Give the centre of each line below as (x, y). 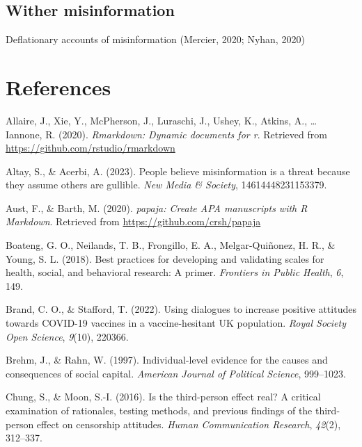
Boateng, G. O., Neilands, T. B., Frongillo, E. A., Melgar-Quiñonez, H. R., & (171, 245)
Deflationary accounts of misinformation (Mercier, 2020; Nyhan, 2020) (155, 39)
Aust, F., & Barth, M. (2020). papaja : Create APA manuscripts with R (157, 208)
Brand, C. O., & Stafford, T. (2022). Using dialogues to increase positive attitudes (181, 309)
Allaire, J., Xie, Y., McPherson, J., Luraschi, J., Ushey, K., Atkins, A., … (162, 120)
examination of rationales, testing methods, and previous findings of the (159, 411)
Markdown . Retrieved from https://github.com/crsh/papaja (133, 221)
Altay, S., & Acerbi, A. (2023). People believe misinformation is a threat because (178, 171)
